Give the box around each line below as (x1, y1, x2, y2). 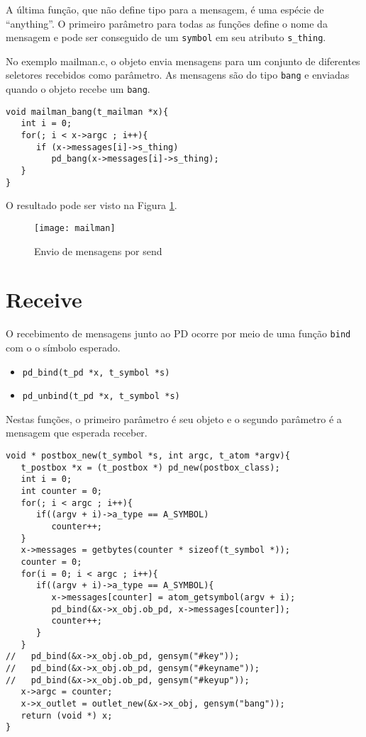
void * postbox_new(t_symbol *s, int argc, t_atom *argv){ (6, 451, 290, 461)
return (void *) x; (21, 710, 113, 721)
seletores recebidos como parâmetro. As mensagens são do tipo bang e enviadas (6, 67, 350, 82)
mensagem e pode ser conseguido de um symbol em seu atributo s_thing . (6, 30, 326, 45)
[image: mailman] (34, 223, 116, 233)
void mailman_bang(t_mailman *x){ (6, 106, 169, 117)
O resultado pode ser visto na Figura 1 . (6, 198, 177, 213)
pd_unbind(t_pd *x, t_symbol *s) (22, 391, 180, 402)
